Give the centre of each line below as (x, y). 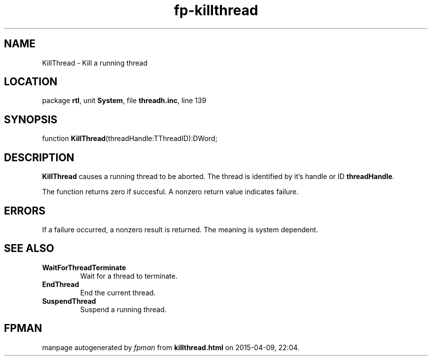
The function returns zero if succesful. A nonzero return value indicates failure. (170, 192)
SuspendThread (69, 301)
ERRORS (25, 211)
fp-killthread (216, 10)
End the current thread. (118, 292)
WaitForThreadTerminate (84, 267)
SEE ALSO (29, 249)
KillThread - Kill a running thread (95, 63)
